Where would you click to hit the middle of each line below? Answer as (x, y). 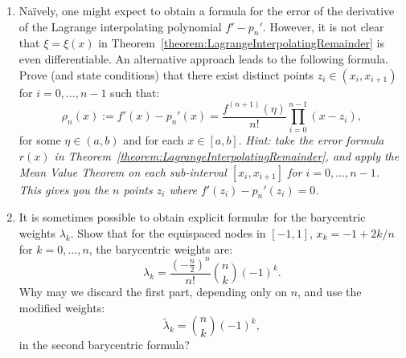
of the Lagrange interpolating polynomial (120, 26)
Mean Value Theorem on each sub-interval (123, 171)
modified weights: (62, 307)
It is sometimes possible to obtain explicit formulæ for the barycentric (192, 217)
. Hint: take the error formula (311, 140)
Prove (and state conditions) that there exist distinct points (166, 74)
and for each (154, 140)
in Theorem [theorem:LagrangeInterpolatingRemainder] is (241, 43)
